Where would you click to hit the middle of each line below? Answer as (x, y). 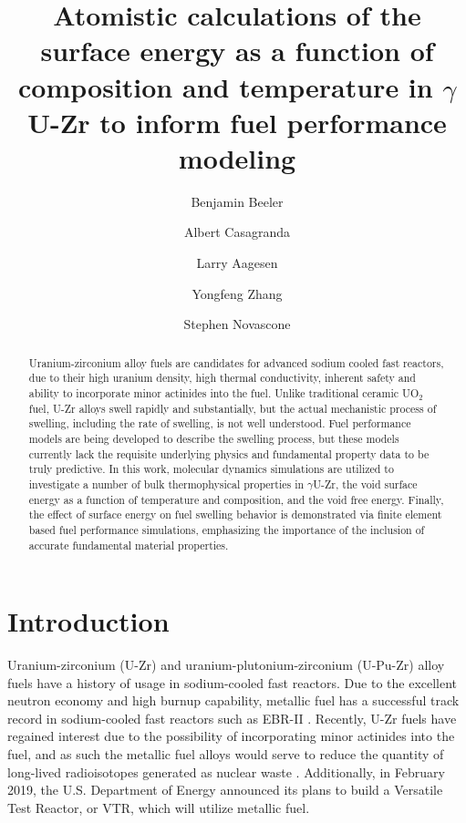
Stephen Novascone (237, 324)
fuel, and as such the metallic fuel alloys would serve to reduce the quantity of (226, 754)
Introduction (88, 621)
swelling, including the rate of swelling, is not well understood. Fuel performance (220, 423)
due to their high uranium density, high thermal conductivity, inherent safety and (222, 378)
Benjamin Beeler (237, 201)
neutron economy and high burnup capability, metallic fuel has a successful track (233, 700)
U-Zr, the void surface (365, 484)
